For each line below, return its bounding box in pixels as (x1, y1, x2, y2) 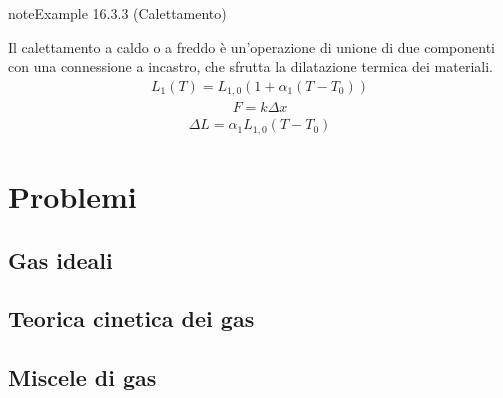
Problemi (8, 175, 137, 216)
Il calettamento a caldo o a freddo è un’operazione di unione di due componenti (8, 36, 495, 57)
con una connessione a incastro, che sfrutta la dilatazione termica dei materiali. (8, 56, 494, 77)
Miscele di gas (8, 362, 157, 393)
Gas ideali (8, 244, 113, 275)
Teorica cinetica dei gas (8, 303, 255, 334)
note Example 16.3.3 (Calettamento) (8, 3, 227, 23)
